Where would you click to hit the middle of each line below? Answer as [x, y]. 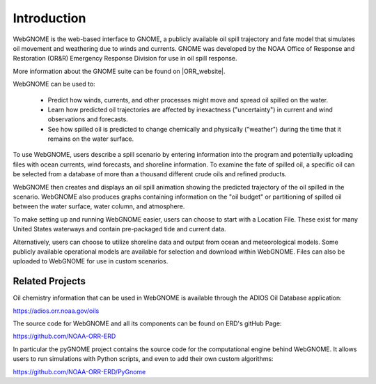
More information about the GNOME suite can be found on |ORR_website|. [119, 71]
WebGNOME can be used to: [54, 84]
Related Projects [49, 281]
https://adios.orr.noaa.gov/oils [56, 311]
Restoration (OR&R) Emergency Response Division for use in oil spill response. [125, 59]
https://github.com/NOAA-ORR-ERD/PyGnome [79, 371]
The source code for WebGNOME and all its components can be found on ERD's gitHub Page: [147, 323]
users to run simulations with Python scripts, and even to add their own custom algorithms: [143, 359]
